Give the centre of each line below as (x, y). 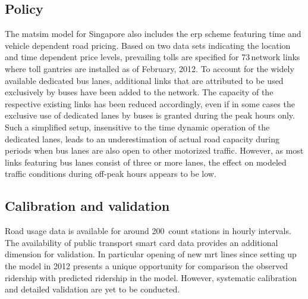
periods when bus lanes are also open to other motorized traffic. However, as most (154, 150)
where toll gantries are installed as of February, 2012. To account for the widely (150, 68)
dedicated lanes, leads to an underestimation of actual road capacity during (142, 138)
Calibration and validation (87, 206)
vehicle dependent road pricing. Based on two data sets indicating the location (148, 45)
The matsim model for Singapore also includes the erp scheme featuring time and (153, 34)
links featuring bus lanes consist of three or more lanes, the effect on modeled (146, 162)
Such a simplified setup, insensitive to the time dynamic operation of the (137, 127)
